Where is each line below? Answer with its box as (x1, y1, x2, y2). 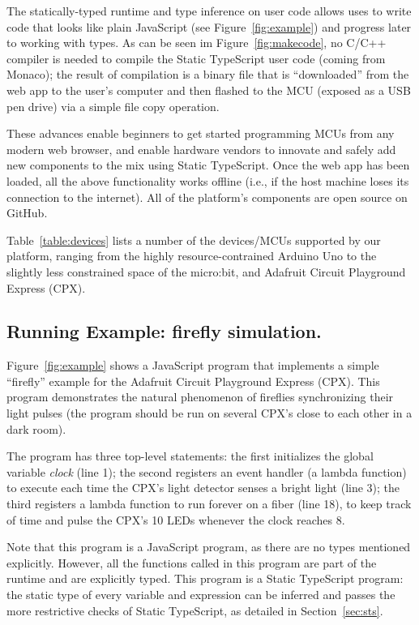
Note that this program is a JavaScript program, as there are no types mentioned (6, 538, 411, 555)
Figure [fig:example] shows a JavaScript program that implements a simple (6, 357, 379, 374)
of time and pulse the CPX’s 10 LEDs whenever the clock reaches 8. (6, 511, 345, 528)
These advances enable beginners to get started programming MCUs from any (6, 125, 395, 142)
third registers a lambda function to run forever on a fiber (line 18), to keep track (6, 495, 412, 512)
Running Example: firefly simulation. (6, 319, 322, 344)
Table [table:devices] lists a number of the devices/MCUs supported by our (6, 231, 381, 248)
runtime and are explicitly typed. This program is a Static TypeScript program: (6, 570, 404, 587)
